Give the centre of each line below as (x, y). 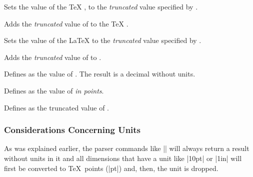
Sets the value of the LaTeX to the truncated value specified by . (103, 40)
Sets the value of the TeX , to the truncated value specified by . (101, 6)
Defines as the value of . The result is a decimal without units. (100, 74)
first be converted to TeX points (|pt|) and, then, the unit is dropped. (111, 168)
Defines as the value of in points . (54, 90)
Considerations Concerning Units (72, 130)
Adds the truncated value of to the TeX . (66, 23)
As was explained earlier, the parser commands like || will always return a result (127, 148)
